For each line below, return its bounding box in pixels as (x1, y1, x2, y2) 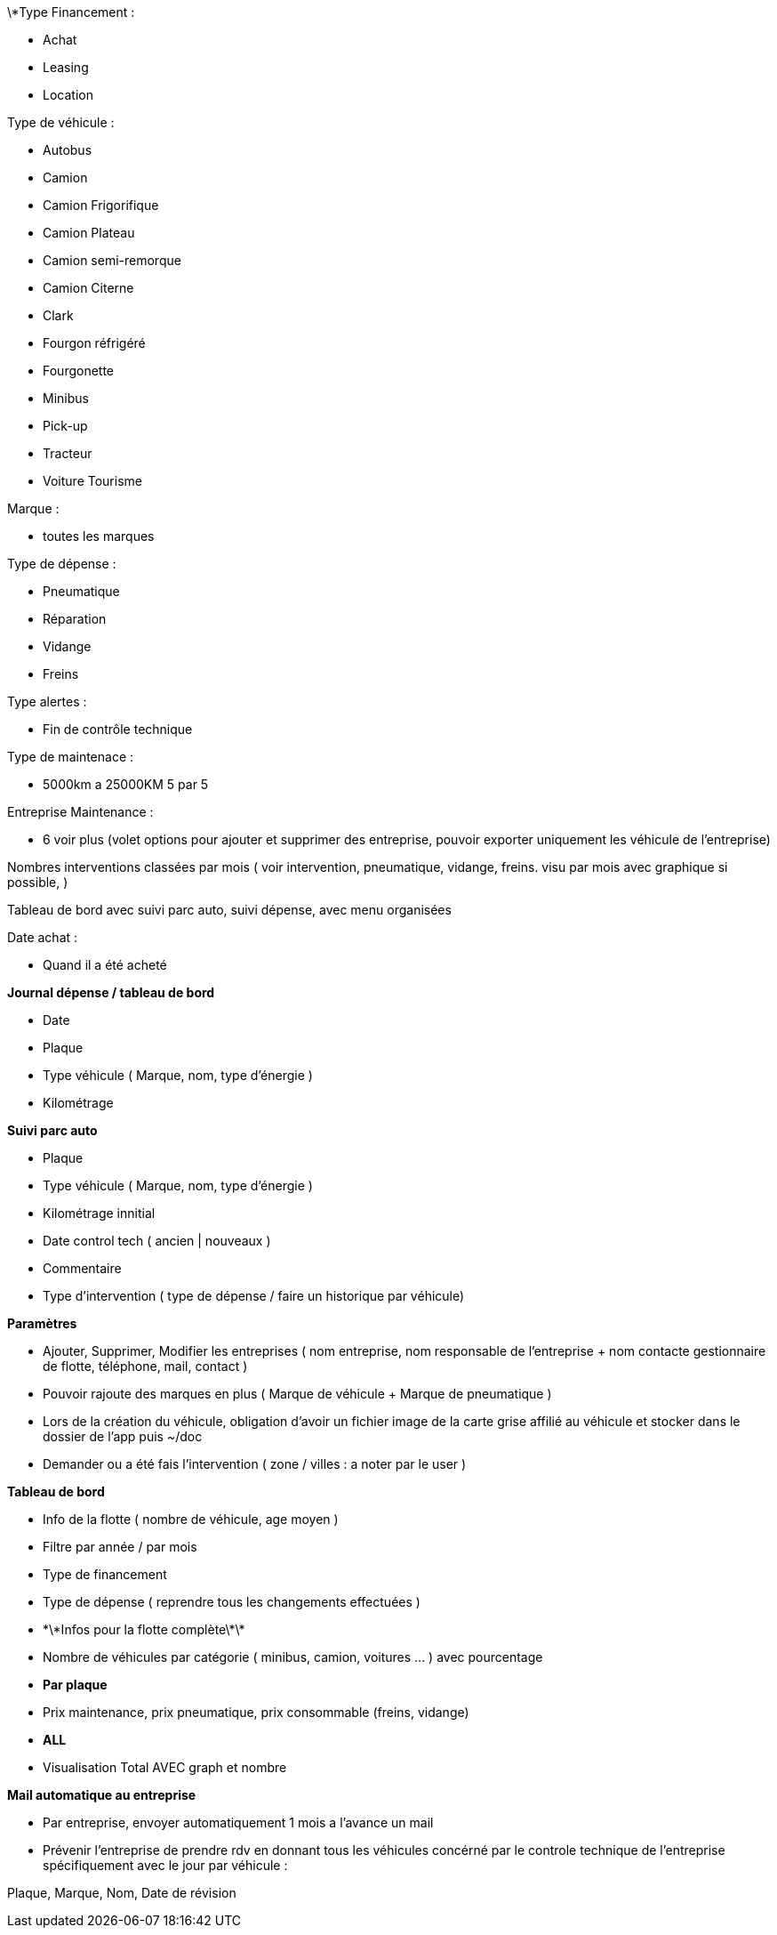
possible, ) (7, 875, 68, 890)
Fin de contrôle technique (43, 722, 193, 737)
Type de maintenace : (7, 749, 134, 764)
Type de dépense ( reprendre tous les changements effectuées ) (43, 1594, 421, 1609)
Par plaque (43, 1677, 108, 1692)
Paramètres (7, 1316, 77, 1331)
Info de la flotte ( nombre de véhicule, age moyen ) (43, 1512, 339, 1527)
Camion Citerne (43, 280, 134, 295)
